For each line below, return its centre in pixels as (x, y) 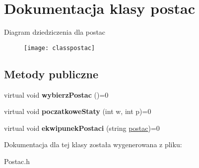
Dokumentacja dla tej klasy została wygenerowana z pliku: (93, 144)
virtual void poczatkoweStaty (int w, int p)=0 (78, 111)
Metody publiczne (51, 74)
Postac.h (17, 161)
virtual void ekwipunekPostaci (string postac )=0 (82, 128)
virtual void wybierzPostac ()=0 (56, 94)
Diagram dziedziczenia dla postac (55, 32)
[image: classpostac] (60, 48)
